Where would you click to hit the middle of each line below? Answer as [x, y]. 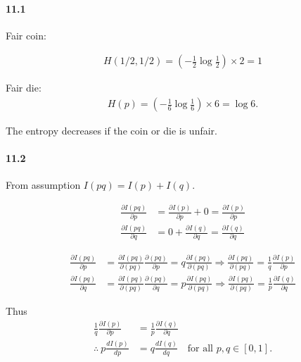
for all [200, 348]
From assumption [43, 185]
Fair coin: [26, 35]
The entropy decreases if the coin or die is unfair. [111, 131]
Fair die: [24, 88]
